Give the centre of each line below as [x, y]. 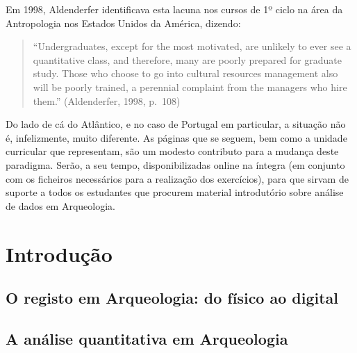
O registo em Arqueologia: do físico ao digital [172, 298]
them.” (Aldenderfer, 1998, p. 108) [107, 100]
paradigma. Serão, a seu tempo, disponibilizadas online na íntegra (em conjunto [175, 164]
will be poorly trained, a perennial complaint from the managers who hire [190, 87]
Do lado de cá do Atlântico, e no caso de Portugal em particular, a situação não [176, 124]
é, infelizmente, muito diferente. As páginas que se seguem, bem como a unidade [176, 137]
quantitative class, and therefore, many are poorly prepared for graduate [188, 59]
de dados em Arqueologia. [61, 205]
